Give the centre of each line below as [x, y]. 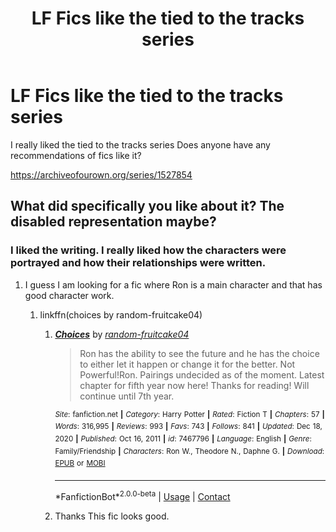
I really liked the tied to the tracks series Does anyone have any [140, 144]
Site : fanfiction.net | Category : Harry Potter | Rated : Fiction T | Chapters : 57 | [189, 414]
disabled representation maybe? [113, 222]
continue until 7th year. [127, 396]
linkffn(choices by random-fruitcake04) [121, 314]
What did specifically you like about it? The [147, 206]
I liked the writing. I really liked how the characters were [148, 250]
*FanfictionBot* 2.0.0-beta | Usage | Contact [142, 495]
